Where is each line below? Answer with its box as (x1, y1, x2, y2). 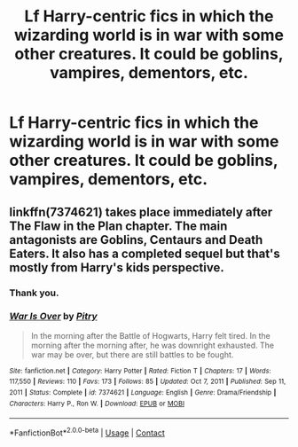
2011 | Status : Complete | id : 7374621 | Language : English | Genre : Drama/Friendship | (9, 388, 277, 397)
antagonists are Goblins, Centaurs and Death (9, 232, 263, 247)
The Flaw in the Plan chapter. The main (9, 218, 228, 233)
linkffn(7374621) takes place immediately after (9, 204, 273, 219)
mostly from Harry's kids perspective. (9, 260, 224, 275)
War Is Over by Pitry (9, 310, 98, 323)
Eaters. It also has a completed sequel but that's (9, 246, 281, 261)
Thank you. (9, 286, 59, 299)
